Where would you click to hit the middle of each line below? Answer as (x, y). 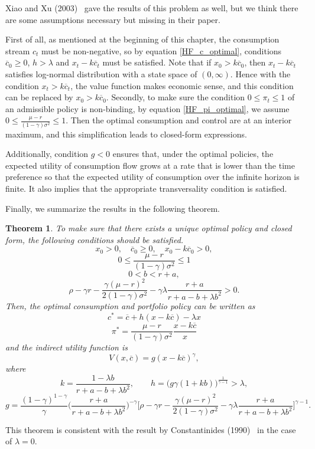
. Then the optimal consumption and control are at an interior (179, 120)
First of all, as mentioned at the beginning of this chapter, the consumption (142, 39)
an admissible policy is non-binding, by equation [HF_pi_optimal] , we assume (147, 108)
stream (18, 50)
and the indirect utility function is (67, 347)
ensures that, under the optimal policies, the (193, 154)
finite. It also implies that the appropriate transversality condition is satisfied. (146, 189)
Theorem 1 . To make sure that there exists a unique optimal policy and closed (149, 228)
